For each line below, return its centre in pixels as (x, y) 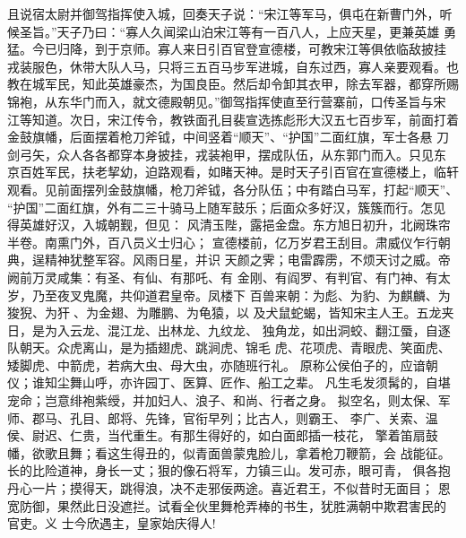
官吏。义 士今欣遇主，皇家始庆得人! (112, 523)
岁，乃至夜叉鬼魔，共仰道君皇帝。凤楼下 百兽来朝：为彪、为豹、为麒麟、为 (229, 295)
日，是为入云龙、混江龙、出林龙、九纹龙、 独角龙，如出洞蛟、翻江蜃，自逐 (229, 330)
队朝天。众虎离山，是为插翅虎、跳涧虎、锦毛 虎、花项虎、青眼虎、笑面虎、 (229, 347)
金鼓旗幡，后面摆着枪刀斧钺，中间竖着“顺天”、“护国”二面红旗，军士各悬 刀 (229, 137)
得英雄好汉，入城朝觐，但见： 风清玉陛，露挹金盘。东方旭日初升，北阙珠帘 (229, 225)
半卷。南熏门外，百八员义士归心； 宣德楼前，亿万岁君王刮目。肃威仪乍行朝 (229, 242)
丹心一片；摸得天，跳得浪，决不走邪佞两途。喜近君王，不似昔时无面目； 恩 (229, 488)
